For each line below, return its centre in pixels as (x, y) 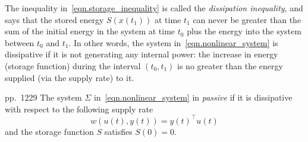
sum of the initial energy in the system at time (90, 31)
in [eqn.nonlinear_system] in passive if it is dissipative (193, 97)
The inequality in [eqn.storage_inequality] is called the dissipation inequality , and (154, 8)
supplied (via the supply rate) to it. (70, 77)
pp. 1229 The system (43, 97)
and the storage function (49, 131)
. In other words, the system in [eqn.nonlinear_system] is (173, 42)
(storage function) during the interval (73, 65)
